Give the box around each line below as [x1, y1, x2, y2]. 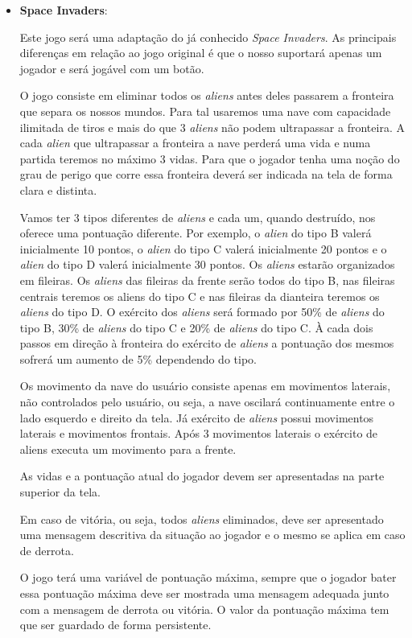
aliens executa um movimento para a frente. [19, 440, 237, 457]
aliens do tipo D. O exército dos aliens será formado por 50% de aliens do [19, 303, 385, 320]
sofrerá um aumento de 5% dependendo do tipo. [19, 350, 257, 367]
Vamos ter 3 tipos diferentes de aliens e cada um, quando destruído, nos [19, 208, 376, 225]
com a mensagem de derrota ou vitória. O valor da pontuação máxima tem [19, 600, 389, 617]
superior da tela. [19, 484, 101, 500]
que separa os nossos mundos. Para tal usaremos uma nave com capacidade [19, 102, 391, 119]
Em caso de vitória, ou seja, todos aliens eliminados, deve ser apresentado [19, 510, 384, 527]
